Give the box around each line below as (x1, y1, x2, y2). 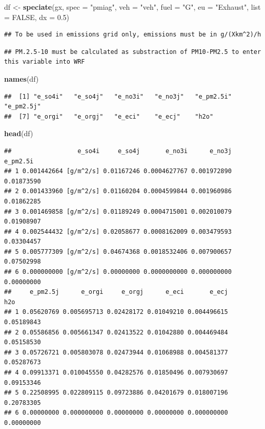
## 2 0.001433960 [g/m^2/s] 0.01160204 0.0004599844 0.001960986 (4, 188, 232, 195)
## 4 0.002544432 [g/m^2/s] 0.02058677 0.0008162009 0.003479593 (4, 228, 232, 235)
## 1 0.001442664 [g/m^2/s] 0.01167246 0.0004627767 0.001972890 (4, 167, 232, 175)
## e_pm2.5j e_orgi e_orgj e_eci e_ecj (4, 288, 228, 296)
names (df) (4, 73, 39, 84)
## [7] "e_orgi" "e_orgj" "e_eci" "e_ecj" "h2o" (4, 113, 214, 120)
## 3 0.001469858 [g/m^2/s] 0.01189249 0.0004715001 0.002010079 (4, 208, 232, 215)
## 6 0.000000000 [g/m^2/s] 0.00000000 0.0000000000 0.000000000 (4, 268, 232, 276)
